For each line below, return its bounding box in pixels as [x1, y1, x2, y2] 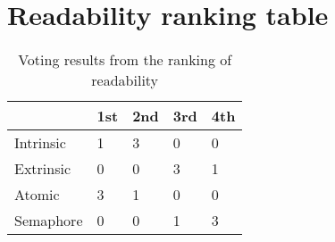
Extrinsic [14, 158, 71, 179]
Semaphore [14, 210, 83, 231]
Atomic [14, 184, 60, 205]
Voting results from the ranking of [18, 49, 232, 71]
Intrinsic [14, 132, 66, 154]
